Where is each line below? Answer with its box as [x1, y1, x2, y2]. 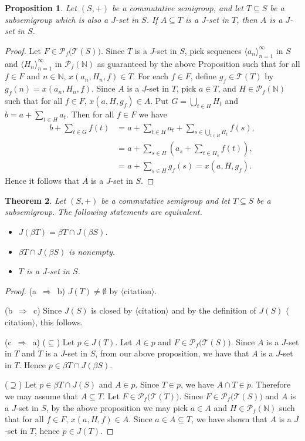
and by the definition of [171, 304, 256, 317]
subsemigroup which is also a [5, 13, 109, 25]
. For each [133, 70, 169, 82]
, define [190, 70, 217, 82]
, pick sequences [184, 44, 242, 56]
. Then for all [66, 107, 114, 120]
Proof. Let [5, 44, 41, 56]
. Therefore [250, 378, 291, 390]
